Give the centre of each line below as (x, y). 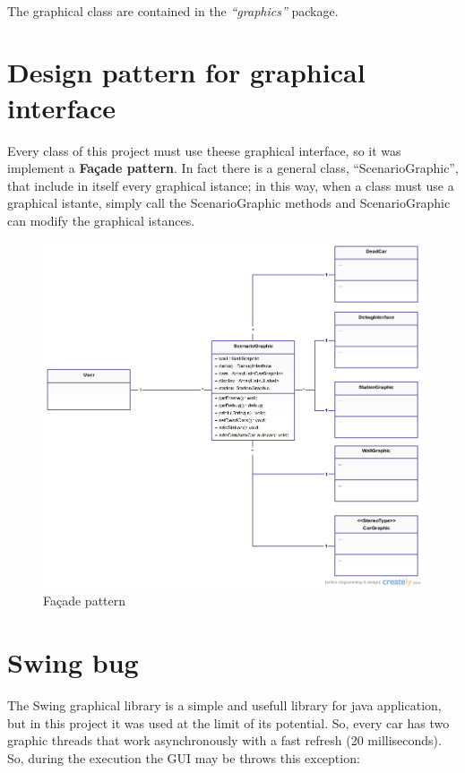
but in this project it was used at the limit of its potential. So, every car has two (228, 722)
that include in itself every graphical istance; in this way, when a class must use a (231, 185)
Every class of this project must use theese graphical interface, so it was (204, 150)
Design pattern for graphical (186, 72)
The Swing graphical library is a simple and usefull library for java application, (224, 705)
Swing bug (73, 662)
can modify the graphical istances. (101, 220)
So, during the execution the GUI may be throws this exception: (184, 757)
